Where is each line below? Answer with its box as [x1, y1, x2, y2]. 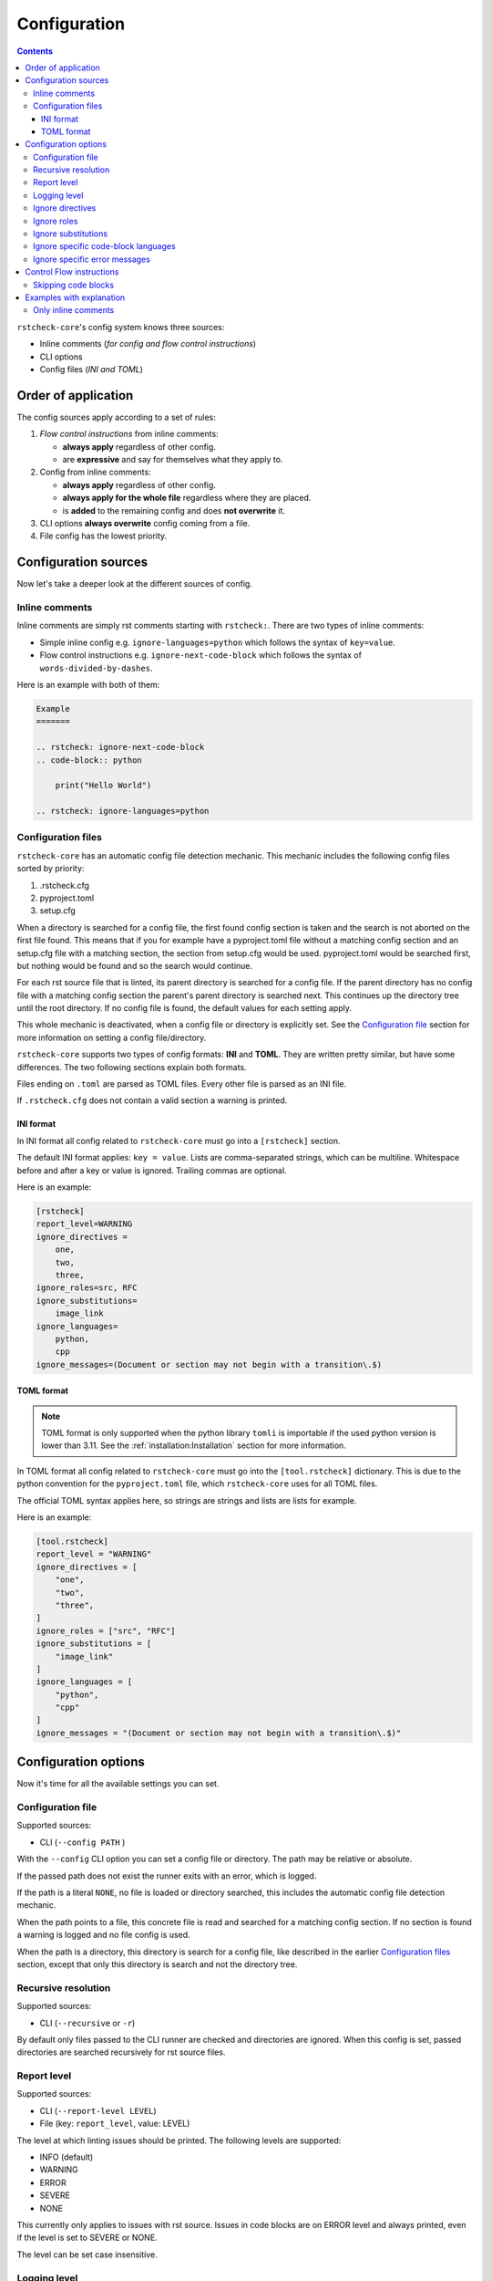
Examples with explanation [25, 292, 126, 303]
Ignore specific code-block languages [33, 241, 177, 252]
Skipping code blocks [33, 279, 114, 290]
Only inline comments [33, 305, 115, 316]
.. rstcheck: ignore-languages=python [36, 806, 210, 817]
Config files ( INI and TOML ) [39, 363, 143, 374]
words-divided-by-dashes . [39, 662, 153, 673]
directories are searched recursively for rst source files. [16, 2047, 226, 2057]
